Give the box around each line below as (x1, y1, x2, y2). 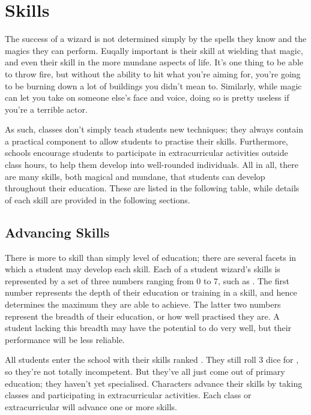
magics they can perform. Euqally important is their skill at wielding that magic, (5, 44, 303, 56)
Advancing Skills (5, 222, 110, 241)
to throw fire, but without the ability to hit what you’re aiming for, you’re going (5, 67, 301, 80)
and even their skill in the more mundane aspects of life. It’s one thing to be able (5, 56, 303, 68)
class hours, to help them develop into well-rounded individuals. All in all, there (5, 158, 298, 171)
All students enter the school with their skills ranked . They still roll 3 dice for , (5, 353, 299, 366)
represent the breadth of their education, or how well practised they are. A (5, 309, 280, 322)
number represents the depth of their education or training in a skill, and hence (5, 286, 297, 299)
